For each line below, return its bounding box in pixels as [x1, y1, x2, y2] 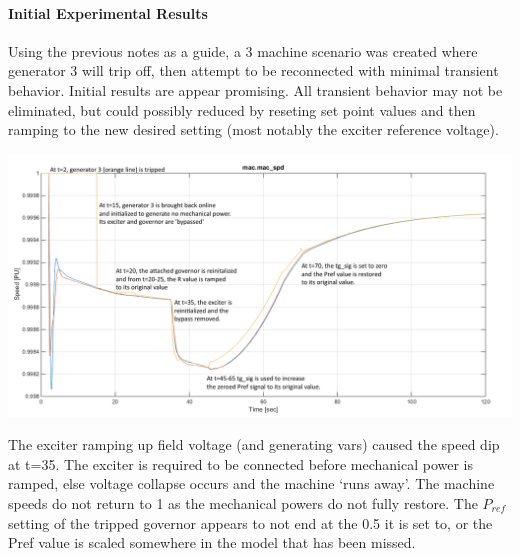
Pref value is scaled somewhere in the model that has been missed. [8, 532, 416, 553]
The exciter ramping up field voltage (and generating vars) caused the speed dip [8, 434, 500, 455]
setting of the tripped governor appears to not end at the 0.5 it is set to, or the [8, 512, 493, 533]
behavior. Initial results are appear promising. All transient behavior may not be [8, 79, 503, 100]
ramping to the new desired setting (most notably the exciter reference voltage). [8, 119, 499, 140]
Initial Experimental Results [8, 2, 208, 23]
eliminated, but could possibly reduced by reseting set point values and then [8, 99, 476, 120]
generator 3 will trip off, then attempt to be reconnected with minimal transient [8, 60, 499, 81]
